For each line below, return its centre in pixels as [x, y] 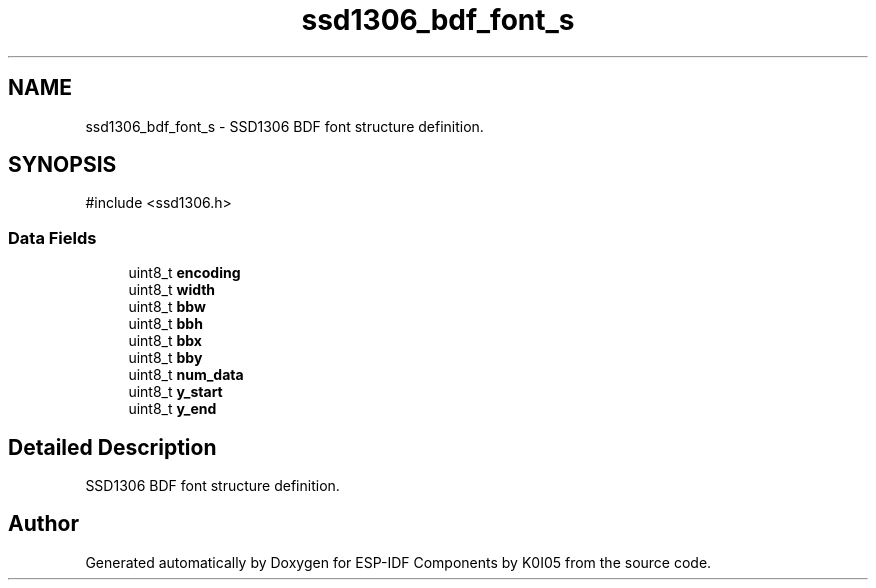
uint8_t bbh [165, 324]
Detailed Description [112, 447]
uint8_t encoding [184, 273]
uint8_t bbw [167, 307]
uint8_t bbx [165, 341]
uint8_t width [172, 290]
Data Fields [52, 237]
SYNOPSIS [62, 165]
